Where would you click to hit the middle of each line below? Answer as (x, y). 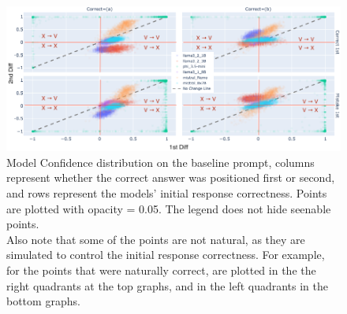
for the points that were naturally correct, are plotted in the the (161, 270)
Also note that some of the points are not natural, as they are (156, 239)
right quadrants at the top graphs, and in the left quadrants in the (168, 285)
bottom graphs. (43, 301)
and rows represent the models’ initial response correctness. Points (167, 193)
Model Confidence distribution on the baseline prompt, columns (160, 162)
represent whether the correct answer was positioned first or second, (171, 177)
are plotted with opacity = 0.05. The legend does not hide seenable (169, 208)
